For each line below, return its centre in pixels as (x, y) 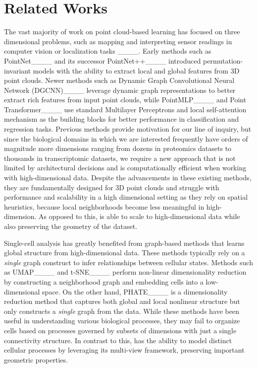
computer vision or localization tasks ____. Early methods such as (108, 51)
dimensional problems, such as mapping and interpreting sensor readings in (118, 41)
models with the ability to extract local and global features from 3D (136, 70)
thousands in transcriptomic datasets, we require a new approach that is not (120, 158)
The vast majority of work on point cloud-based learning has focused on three (122, 32)
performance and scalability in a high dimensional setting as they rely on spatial (126, 197)
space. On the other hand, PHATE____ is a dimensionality (135, 291)
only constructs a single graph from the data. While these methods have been (122, 311)
